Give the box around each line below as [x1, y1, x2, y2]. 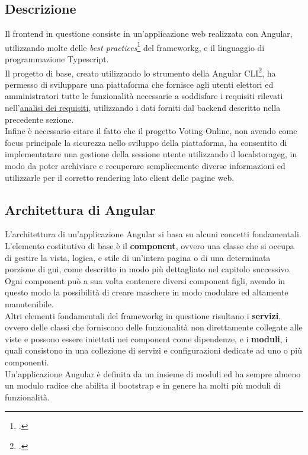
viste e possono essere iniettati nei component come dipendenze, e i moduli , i [5, 332, 288, 345]
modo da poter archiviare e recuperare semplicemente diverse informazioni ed [5, 160, 285, 172]
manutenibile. [5, 298, 54, 310]
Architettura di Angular [5, 200, 156, 218]
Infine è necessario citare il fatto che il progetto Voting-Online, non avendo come [5, 125, 297, 137]
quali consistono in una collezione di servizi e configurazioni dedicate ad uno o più [5, 344, 302, 357]
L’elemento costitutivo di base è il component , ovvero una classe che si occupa [5, 240, 294, 252]
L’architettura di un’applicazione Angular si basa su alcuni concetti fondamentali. [5, 228, 301, 240]
